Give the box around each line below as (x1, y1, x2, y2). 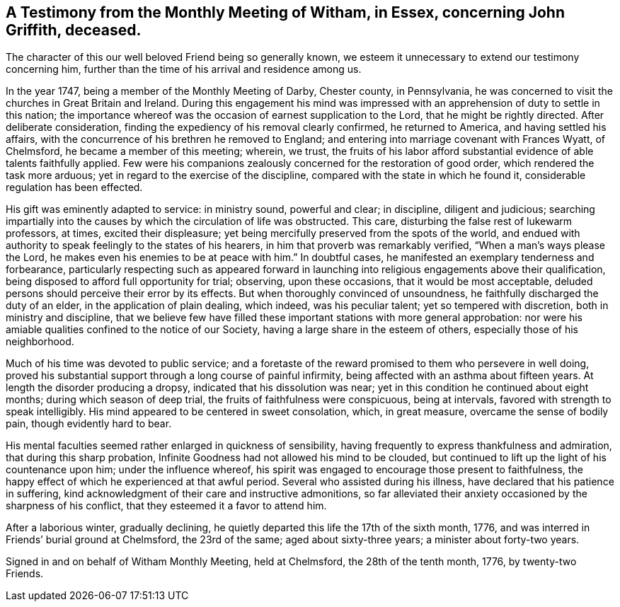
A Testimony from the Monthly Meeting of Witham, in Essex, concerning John (6, 4, 565, 21)
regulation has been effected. (6, 181, 143, 194)
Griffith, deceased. (6, 21, 142, 39)
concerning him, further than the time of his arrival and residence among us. (6, 63, 362, 76)
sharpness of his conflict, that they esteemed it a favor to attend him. (6, 499, 327, 512)
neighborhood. (6, 335, 74, 348)
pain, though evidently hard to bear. (6, 417, 172, 430)
